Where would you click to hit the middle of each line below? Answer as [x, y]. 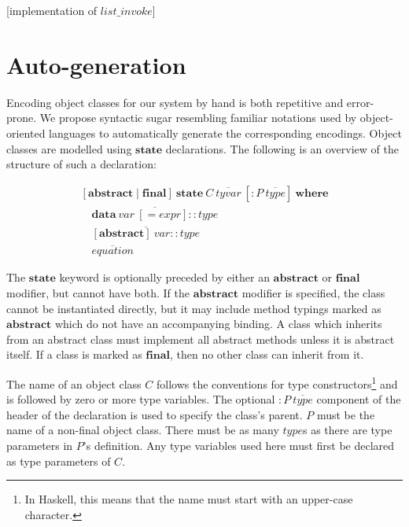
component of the [359, 399]
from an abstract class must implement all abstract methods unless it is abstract [201, 339]
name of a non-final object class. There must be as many [143, 430]
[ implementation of [52, 10]
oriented [26, 133]
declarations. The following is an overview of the [282, 148]
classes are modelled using [69, 148]
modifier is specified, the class [313, 293]
